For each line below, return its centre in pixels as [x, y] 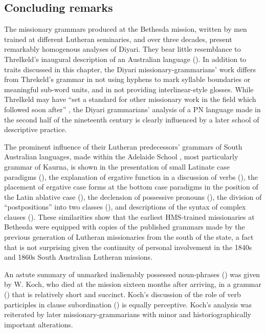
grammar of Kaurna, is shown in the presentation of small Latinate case [117, 166]
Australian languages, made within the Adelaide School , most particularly [121, 157]
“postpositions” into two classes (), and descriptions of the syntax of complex [125, 207]
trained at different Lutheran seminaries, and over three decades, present [118, 39]
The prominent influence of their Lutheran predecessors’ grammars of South [123, 146]
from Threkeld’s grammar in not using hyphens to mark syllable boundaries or [127, 79]
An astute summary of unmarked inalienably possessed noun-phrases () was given [132, 274]
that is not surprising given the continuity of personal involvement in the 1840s [128, 247]
